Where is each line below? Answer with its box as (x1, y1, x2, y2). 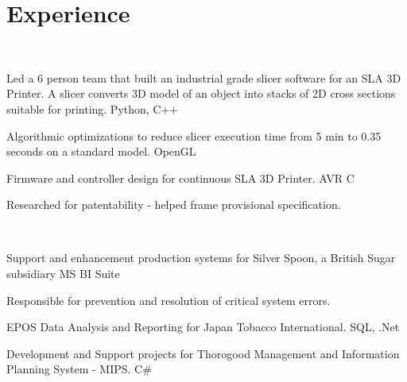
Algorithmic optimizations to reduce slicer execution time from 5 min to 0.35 (6, 127, 382, 144)
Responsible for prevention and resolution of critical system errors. (6, 291, 331, 308)
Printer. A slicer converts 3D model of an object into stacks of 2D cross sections (6, 85, 396, 102)
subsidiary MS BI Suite (6, 265, 120, 282)
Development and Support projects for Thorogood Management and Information (6, 345, 400, 361)
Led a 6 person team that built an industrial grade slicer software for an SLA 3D (6, 69, 401, 86)
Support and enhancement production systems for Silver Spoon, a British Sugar (6, 249, 396, 266)
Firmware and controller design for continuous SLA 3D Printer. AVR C (6, 169, 355, 186)
